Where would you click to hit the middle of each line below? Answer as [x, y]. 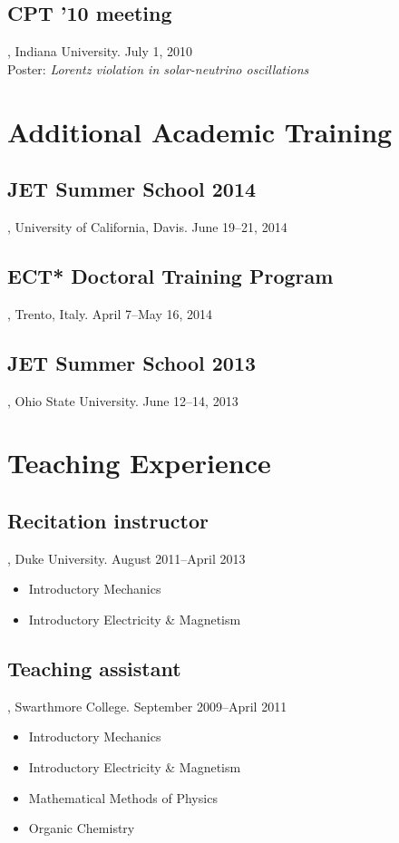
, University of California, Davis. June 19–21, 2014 [147, 226]
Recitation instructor [108, 520]
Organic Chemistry [82, 828]
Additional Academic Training [200, 131]
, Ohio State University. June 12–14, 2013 [123, 400]
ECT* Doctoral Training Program [170, 275]
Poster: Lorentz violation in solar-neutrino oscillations [158, 68]
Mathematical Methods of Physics [123, 797]
